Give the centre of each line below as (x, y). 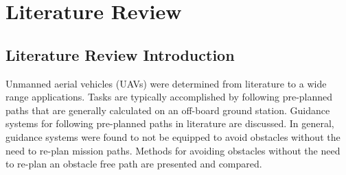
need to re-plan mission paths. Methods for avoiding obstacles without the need (173, 150)
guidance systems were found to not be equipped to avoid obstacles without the (173, 136)
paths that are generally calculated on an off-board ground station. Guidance (168, 110)
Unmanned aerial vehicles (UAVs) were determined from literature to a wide (166, 83)
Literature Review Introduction (120, 54)
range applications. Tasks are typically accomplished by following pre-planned (169, 97)
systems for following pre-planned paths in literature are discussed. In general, (170, 123)
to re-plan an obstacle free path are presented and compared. (134, 164)
